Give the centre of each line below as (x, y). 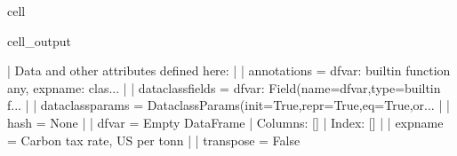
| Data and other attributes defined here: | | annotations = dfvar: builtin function (229, 70)
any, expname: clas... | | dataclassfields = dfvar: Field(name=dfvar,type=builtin (224, 87)
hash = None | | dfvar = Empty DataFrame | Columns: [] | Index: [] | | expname (225, 122)
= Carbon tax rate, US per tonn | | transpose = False (154, 140)
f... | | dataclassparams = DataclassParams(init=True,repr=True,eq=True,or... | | (228, 105)
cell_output (39, 40)
